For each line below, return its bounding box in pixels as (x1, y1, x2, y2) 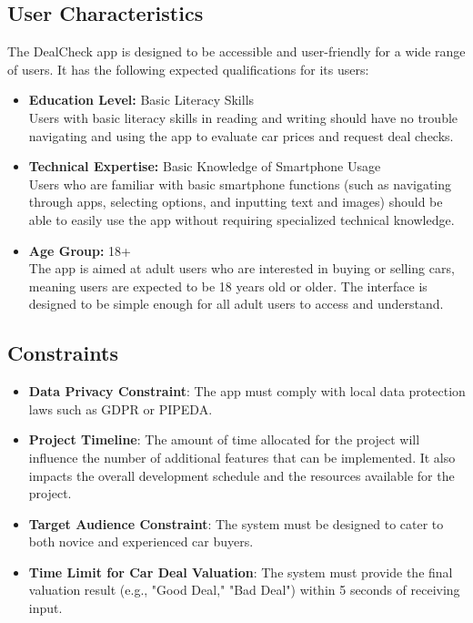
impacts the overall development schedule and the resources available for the (28, 465, 455, 485)
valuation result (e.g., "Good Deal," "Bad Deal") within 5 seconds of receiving (28, 580, 460, 599)
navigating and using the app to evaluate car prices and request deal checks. (28, 126, 454, 145)
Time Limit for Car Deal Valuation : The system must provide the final (28, 562, 453, 581)
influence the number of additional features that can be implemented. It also (28, 447, 456, 466)
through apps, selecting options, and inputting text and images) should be (28, 192, 443, 211)
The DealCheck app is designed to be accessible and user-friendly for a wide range (7, 42, 466, 61)
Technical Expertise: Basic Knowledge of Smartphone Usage (28, 157, 381, 176)
